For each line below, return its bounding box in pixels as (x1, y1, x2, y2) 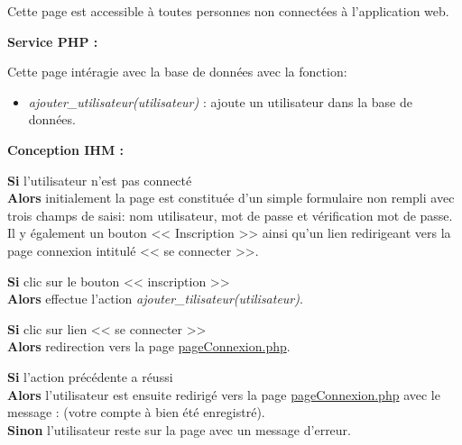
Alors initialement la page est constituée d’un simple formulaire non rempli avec (7, 188, 455, 207)
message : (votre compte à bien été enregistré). (7, 403, 265, 422)
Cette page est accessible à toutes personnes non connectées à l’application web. (7, 2, 449, 20)
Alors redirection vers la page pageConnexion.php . (7, 337, 291, 356)
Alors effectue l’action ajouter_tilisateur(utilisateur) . (7, 289, 303, 308)
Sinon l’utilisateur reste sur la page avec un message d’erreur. (7, 420, 351, 439)
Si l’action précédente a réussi (7, 367, 173, 386)
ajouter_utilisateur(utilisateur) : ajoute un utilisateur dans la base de (28, 92, 412, 111)
